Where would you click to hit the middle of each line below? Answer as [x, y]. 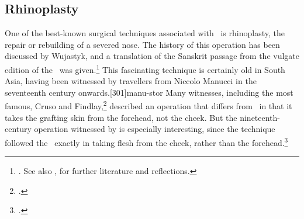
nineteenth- [260, 117]
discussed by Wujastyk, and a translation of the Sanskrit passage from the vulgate [152, 56]
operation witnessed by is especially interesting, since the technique [155, 129]
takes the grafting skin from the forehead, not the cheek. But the [121, 117]
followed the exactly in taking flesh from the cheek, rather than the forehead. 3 [146, 141]
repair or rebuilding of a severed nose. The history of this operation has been [142, 44]
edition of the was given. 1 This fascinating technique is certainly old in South [145, 68]
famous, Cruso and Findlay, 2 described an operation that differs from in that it [148, 105]
